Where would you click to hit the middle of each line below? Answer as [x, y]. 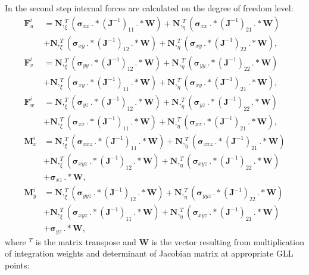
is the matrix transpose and [86, 241]
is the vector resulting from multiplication [228, 241]
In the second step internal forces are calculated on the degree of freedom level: [149, 8]
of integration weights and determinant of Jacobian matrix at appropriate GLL [149, 253]
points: [17, 265]
